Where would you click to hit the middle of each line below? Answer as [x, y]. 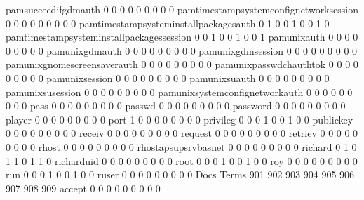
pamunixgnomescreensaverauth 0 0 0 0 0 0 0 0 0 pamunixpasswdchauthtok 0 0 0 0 [182, 64]
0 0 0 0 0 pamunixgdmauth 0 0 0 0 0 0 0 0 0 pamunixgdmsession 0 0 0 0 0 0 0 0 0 [182, 50]
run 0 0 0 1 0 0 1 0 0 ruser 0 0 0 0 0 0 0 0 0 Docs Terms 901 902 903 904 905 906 [180, 174]
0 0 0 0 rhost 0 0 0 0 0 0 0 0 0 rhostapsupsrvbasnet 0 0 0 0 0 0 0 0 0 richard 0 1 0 [181, 146]
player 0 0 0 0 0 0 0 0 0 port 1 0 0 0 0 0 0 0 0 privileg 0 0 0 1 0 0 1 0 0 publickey [180, 119]
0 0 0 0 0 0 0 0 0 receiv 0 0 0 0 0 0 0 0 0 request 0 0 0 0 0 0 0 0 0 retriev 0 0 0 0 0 [182, 133]
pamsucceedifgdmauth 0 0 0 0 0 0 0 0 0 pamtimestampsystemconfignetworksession [182, 9]
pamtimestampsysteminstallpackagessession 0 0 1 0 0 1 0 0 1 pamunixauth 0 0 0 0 [182, 37]
